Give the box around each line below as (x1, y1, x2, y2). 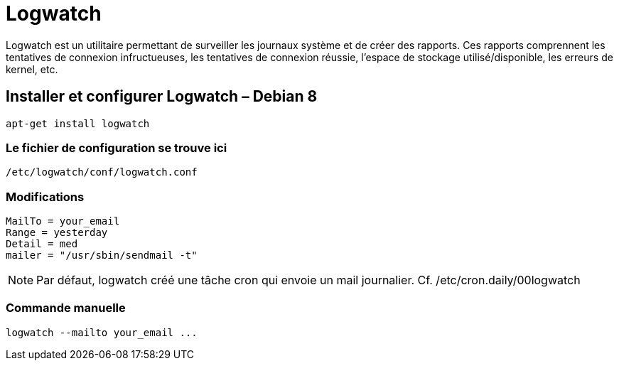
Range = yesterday (6, 227, 108, 239)
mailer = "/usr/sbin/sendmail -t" (6, 249, 198, 262)
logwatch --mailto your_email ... (6, 326, 198, 338)
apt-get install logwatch (6, 117, 150, 129)
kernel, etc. (6, 63, 58, 75)
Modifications (6, 189, 85, 204)
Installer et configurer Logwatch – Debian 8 (6, 87, 318, 106)
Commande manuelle (6, 301, 126, 316)
